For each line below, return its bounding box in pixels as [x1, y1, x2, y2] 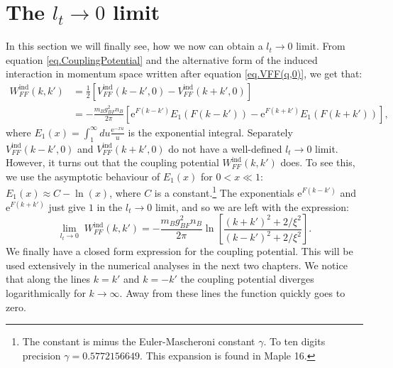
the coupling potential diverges [180, 271, 314, 286]
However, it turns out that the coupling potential [6, 155, 219, 170]
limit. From [296, 38, 345, 53]
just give [48, 199, 86, 214]
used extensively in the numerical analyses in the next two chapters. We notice [6, 257, 348, 272]
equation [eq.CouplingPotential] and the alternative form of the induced [6, 52, 318, 67]
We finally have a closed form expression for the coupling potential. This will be [6, 244, 353, 259]
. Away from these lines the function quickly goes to [119, 286, 345, 300]
